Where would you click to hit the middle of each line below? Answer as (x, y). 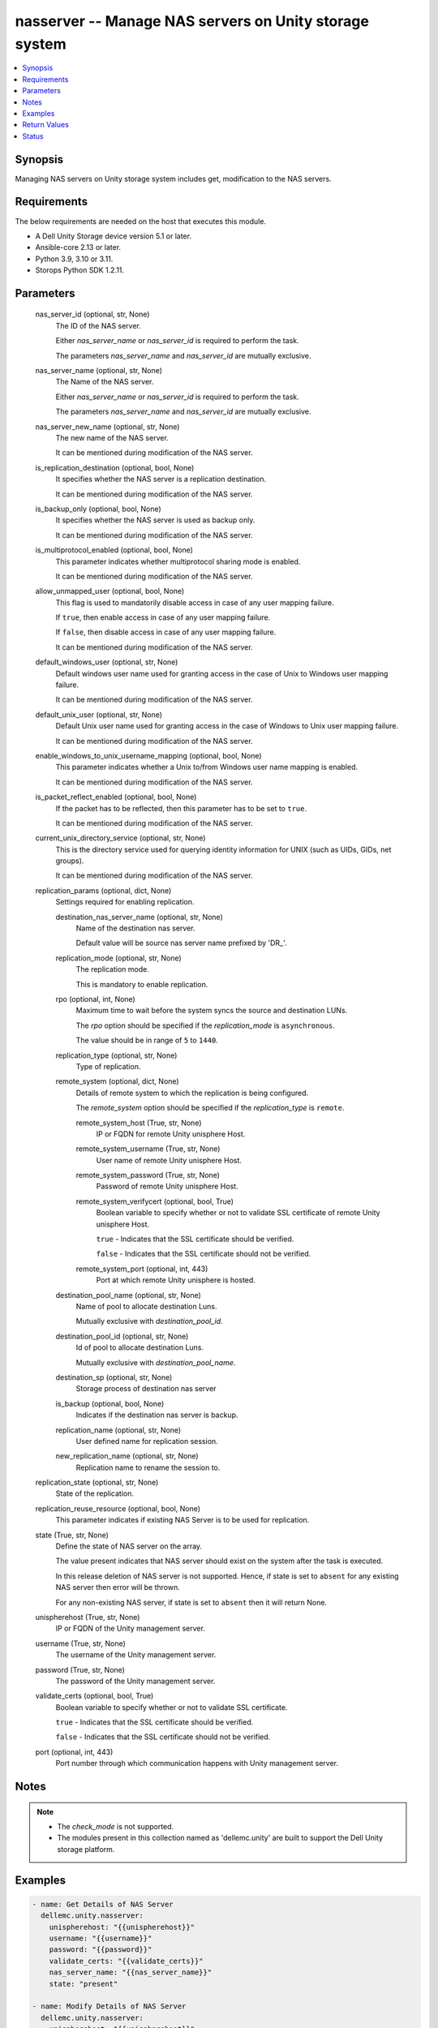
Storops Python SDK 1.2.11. (80, 270)
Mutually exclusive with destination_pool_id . (149, 1321)
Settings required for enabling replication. (125, 902)
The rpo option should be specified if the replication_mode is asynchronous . (206, 1025)
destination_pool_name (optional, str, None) (129, 1295)
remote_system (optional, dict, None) (117, 1081)
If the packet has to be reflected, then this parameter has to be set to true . (181, 808)
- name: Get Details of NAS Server (103, 1904)
